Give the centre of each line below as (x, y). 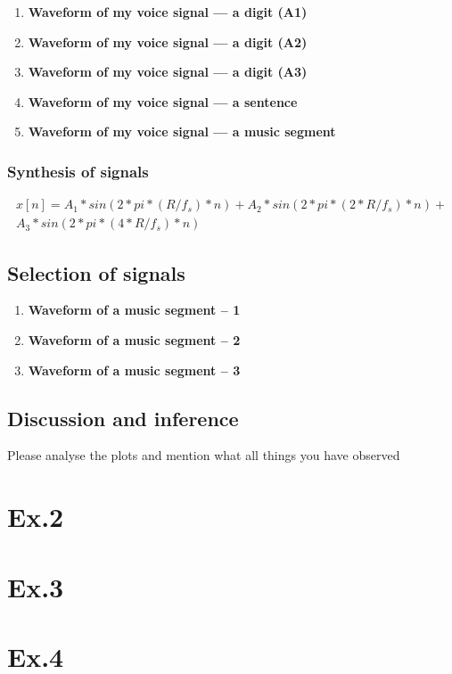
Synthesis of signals (78, 171)
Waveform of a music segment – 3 (134, 370)
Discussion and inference (123, 418)
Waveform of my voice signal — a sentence (163, 101)
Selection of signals (96, 272)
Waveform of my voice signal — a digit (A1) (168, 12)
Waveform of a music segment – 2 (134, 340)
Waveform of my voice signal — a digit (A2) (168, 41)
